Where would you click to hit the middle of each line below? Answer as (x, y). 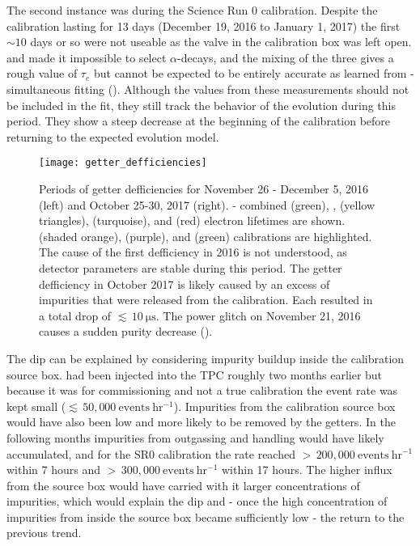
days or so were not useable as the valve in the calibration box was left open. (221, 42)
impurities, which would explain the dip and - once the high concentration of (197, 501)
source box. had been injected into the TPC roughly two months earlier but (195, 374)
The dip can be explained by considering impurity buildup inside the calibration (206, 358)
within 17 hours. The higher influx (307, 470)
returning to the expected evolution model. (113, 136)
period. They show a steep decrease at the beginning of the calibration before (199, 121)
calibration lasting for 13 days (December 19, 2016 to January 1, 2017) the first (204, 25)
